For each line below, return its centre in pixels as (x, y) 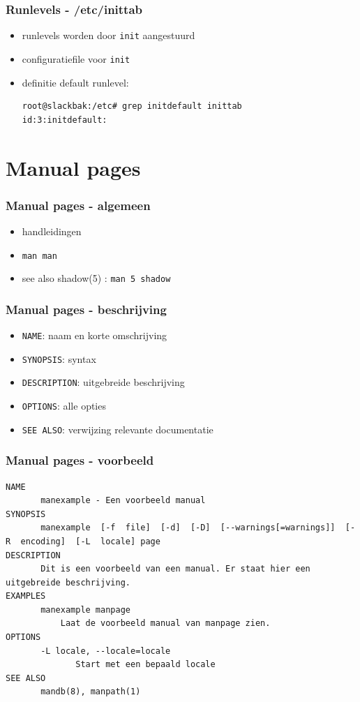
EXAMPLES (26, 596)
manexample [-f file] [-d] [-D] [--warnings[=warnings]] (188, 528)
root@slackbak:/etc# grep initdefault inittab (132, 106)
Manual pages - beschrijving (86, 309)
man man (39, 256)
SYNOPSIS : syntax (59, 358)
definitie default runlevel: (75, 82)
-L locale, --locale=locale (106, 651)
